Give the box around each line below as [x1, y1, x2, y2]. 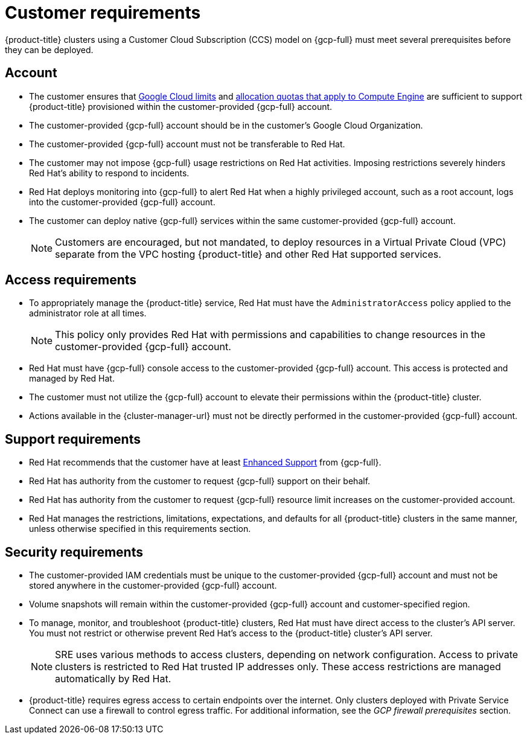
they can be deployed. [5, 44, 94, 55]
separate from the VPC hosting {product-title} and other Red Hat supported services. [55, 248, 441, 260]
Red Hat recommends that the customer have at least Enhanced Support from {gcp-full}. [29, 457, 382, 468]
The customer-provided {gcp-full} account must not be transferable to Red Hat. [29, 138, 345, 149]
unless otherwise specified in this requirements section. [29, 523, 251, 534]
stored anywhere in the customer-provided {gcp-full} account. [29, 580, 277, 591]
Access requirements [5, 272, 137, 288]
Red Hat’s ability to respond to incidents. [29, 167, 190, 178]
